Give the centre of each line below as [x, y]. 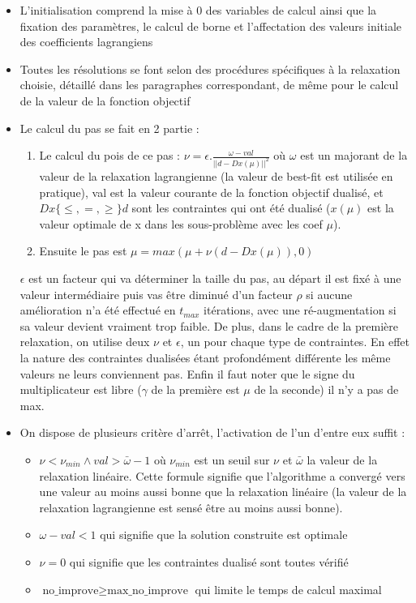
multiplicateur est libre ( [81, 389]
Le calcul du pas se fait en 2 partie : [109, 128]
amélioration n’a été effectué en [98, 310]
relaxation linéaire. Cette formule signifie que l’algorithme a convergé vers [222, 475]
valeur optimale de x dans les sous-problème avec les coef [181, 223]
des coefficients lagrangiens [86, 42]
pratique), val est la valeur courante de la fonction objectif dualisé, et [211, 192]
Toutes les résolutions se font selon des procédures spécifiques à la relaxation [210, 68]
